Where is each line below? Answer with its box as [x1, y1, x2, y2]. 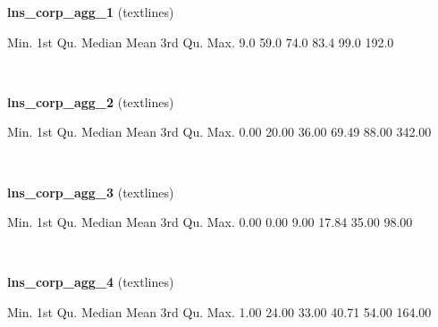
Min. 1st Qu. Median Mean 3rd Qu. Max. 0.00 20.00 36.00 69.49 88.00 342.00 [7, 122, 432, 141]
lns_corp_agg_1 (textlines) [7, 3, 174, 21]
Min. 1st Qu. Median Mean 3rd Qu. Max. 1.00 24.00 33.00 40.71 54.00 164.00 [7, 302, 432, 321]
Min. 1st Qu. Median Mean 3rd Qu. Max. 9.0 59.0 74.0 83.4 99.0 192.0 [7, 32, 394, 51]
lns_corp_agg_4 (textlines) [7, 272, 174, 291]
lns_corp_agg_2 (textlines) [7, 92, 174, 111]
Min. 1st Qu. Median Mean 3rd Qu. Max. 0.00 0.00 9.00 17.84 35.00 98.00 [7, 213, 413, 231]
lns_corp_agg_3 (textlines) [7, 182, 174, 201]
